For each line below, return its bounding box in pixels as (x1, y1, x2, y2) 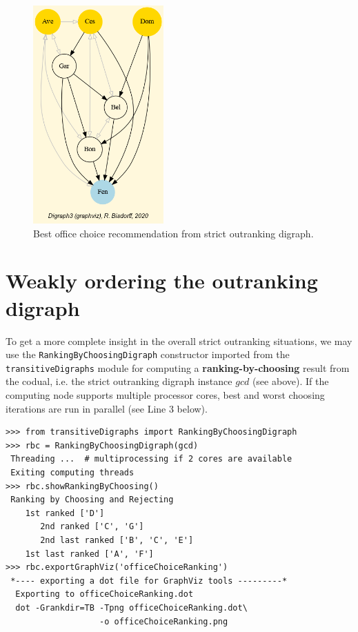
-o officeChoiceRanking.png (99, 616, 228, 626)
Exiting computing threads (10, 468, 135, 477)
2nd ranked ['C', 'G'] (40, 522, 144, 532)
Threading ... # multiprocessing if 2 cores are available (10, 454, 292, 464)
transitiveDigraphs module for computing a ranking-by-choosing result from (6, 360, 350, 375)
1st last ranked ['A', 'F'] (25, 549, 154, 559)
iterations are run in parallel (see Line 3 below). (6, 401, 208, 415)
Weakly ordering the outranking (6, 266, 318, 295)
